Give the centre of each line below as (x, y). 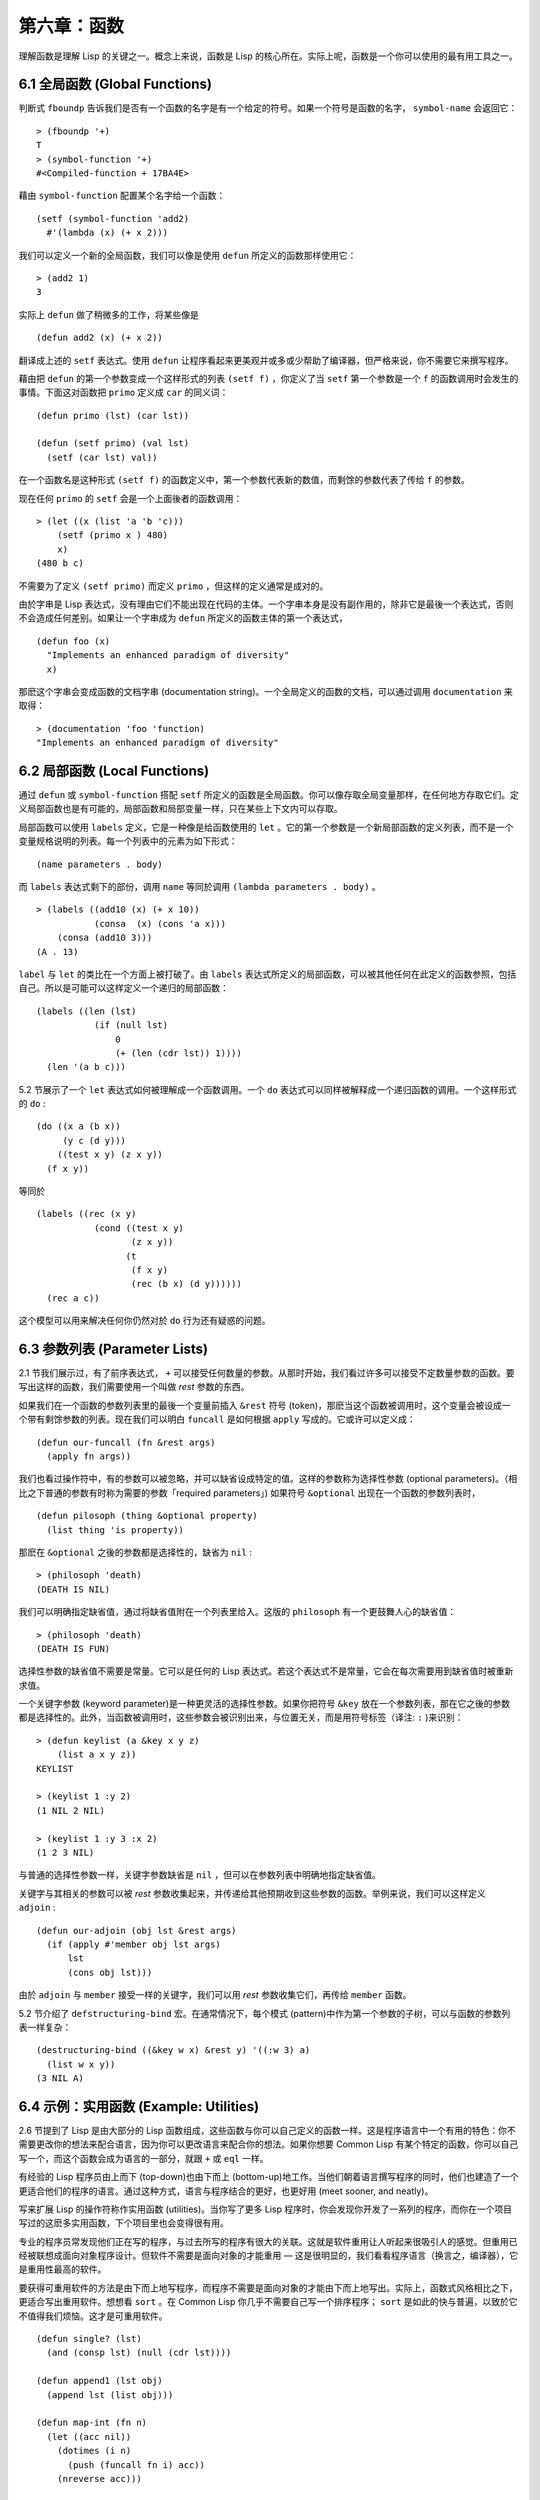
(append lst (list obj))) (110, 2394)
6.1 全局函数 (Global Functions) (115, 84)
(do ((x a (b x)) (78, 1126)
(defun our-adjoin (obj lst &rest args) (136, 1930)
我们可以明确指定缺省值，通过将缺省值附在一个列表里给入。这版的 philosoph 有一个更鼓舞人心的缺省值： (237, 1612)
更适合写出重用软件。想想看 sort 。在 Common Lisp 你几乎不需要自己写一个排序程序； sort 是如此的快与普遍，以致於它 (268, 2302)
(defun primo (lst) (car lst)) (113, 415)
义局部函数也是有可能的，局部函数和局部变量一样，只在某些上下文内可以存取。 (180, 809)
